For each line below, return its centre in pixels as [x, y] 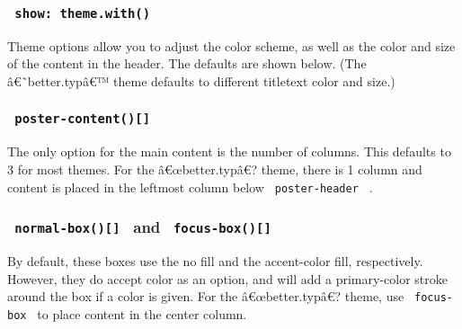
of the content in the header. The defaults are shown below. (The [187, 63]
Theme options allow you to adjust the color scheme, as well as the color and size [231, 45]
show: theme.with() [83, 13]
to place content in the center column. [142, 313]
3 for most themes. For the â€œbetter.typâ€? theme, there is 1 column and [215, 169]
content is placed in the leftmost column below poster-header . [190, 187]
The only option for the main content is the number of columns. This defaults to [229, 151]
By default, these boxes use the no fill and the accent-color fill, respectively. [215, 260]
